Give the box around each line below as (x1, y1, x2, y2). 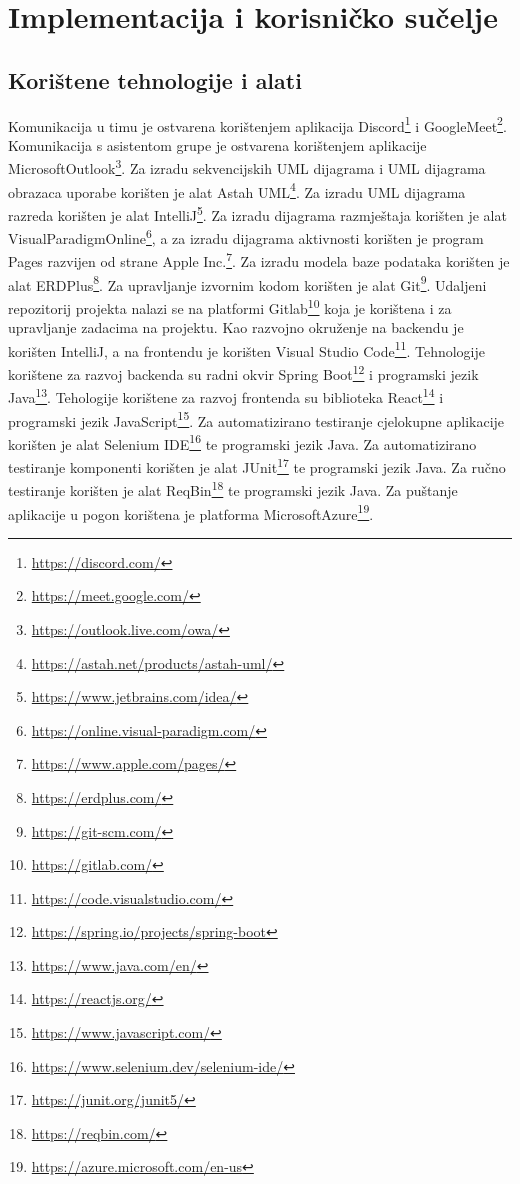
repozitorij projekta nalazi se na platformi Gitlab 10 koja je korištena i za (8, 294, 452, 318)
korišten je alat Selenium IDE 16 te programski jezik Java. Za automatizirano (8, 430, 477, 454)
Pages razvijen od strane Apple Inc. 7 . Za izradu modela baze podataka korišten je (8, 248, 510, 272)
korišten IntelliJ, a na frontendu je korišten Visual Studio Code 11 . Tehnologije (8, 337, 485, 361)
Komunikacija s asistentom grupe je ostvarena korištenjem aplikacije (8, 134, 427, 155)
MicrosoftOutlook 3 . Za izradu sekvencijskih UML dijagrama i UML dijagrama (8, 155, 486, 179)
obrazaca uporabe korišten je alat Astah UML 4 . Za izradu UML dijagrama (8, 178, 466, 202)
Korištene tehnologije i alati (8, 64, 302, 95)
